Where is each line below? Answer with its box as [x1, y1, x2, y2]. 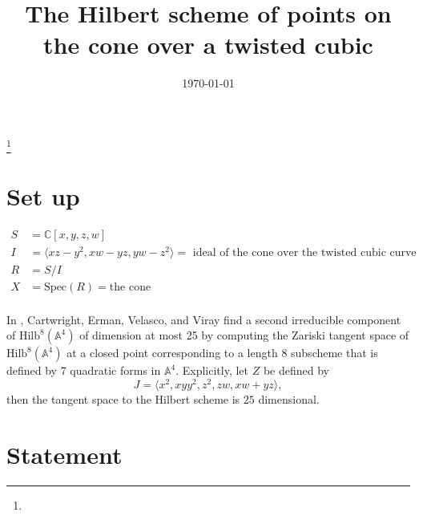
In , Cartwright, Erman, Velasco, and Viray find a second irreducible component [6, 311, 401, 327]
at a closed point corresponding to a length [66, 344, 278, 361]
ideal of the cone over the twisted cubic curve [192, 247, 417, 259]
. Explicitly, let [175, 362, 249, 379]
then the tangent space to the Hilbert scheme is [6, 390, 240, 407]
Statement [6, 437, 123, 470]
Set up [6, 180, 80, 213]
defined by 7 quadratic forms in [6, 362, 161, 379]
